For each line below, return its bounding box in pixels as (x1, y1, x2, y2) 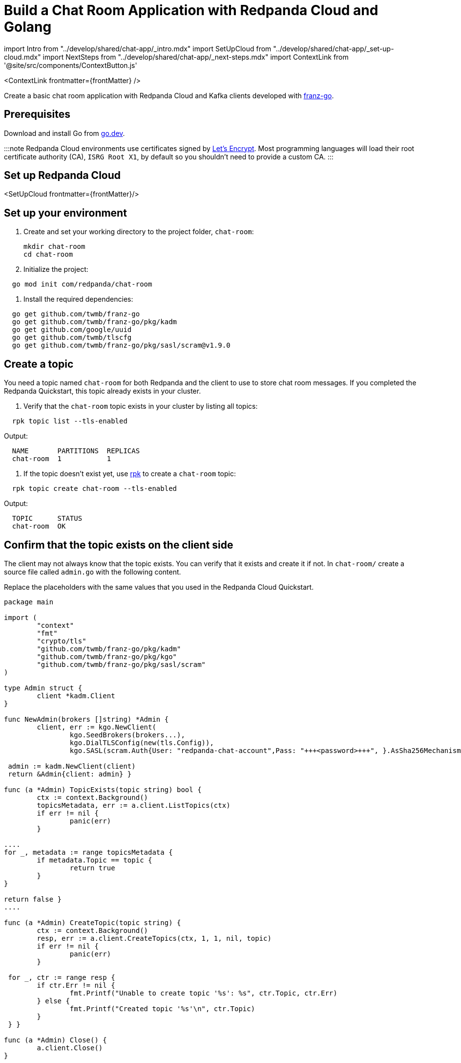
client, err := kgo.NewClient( (37, 723, 156, 731)
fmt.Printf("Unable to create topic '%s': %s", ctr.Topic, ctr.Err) (69, 989, 337, 997)
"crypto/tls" (37, 637, 86, 645)
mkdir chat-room (23, 243, 85, 251)
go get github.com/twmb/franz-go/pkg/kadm (12, 318, 177, 326)
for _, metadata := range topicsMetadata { (4, 848, 173, 856)
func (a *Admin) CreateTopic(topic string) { (4, 918, 181, 927)
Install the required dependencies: (23, 295, 133, 304)
